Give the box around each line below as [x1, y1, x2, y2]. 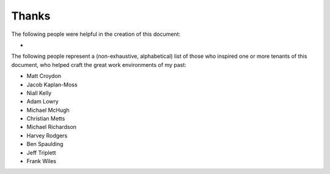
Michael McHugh [26, 106, 70, 114]
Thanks [11, 9, 51, 23]
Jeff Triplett [26, 149, 56, 156]
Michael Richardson [26, 124, 76, 131]
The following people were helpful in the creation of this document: [11, 30, 181, 38]
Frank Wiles [26, 158, 57, 165]
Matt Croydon [26, 72, 61, 80]
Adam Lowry [26, 98, 59, 105]
